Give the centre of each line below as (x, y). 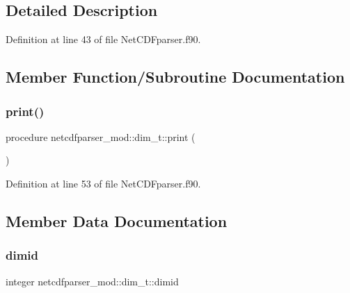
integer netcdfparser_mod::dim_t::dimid (92, 281)
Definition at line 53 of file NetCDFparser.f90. (103, 183)
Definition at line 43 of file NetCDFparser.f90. (103, 39)
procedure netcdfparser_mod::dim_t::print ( (101, 136)
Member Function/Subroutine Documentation (175, 77)
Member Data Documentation (117, 220)
